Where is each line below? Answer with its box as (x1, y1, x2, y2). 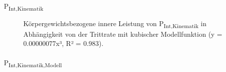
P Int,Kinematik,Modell (4, 57, 62, 69)
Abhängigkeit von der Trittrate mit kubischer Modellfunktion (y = (23, 29, 223, 39)
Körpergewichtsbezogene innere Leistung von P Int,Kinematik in (23, 18, 207, 29)
